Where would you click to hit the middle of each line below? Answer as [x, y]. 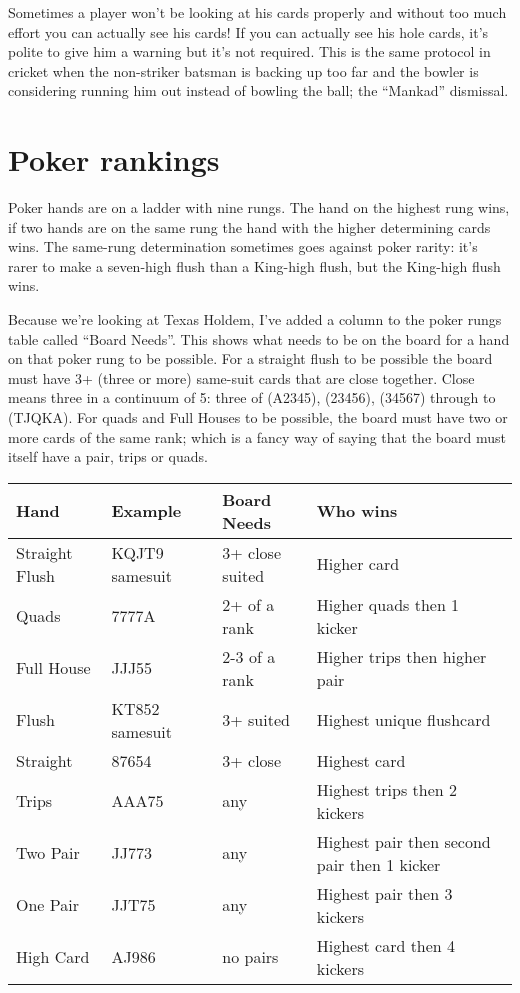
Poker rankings [114, 159]
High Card [53, 957]
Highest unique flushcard [403, 720]
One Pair [47, 905]
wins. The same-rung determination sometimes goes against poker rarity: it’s [243, 246]
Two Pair [48, 853]
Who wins [357, 511]
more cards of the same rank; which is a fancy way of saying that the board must [257, 436]
